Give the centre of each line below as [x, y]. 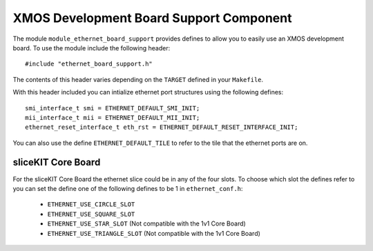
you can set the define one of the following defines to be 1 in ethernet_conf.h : [128, 188]
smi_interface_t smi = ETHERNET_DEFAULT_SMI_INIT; [113, 108]
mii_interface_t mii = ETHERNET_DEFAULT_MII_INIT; [113, 118]
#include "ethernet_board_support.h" [89, 64]
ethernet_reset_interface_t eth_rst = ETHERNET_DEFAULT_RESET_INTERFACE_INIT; [162, 127]
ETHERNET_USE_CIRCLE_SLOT [91, 204]
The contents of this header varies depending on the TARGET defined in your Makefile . [138, 79]
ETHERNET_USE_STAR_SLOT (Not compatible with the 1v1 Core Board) [147, 223]
